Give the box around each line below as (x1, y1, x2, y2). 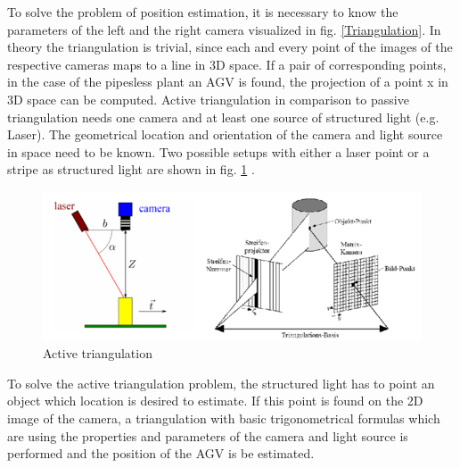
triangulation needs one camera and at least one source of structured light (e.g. (7, 107, 439, 126)
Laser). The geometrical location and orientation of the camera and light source (7, 125, 443, 144)
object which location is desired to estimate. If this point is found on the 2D (7, 391, 423, 410)
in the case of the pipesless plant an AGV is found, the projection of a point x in (7, 72, 448, 91)
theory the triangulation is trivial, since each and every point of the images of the (7, 38, 453, 56)
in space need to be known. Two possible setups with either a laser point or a (7, 142, 430, 161)
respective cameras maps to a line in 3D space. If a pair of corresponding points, (7, 54, 447, 73)
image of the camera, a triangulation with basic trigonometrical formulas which (7, 409, 440, 428)
